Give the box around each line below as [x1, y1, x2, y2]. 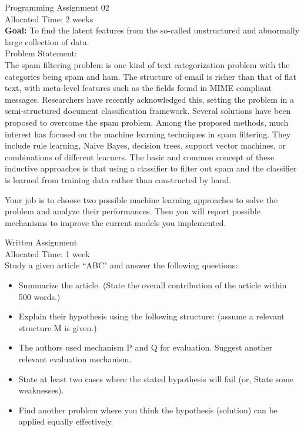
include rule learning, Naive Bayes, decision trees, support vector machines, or [5, 139, 286, 151]
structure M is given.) [18, 321, 97, 334]
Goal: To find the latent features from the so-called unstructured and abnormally [5, 24, 300, 36]
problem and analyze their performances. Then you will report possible [5, 205, 260, 217]
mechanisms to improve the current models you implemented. [5, 216, 226, 228]
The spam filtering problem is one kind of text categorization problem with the [5, 58, 290, 70]
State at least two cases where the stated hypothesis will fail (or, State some [18, 372, 294, 385]
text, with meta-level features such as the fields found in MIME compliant [5, 82, 272, 94]
